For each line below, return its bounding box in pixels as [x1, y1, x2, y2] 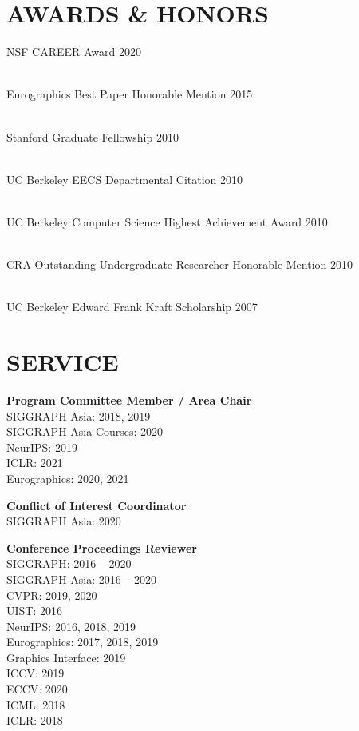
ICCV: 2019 [6, 665, 65, 681]
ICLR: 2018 [6, 712, 63, 729]
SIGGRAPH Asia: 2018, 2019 [6, 407, 151, 424]
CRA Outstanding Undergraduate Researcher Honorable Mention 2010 [6, 256, 353, 273]
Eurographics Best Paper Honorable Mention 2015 [6, 86, 253, 102]
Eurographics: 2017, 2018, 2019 [6, 633, 159, 650]
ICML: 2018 [6, 696, 65, 713]
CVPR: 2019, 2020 [6, 586, 97, 603]
